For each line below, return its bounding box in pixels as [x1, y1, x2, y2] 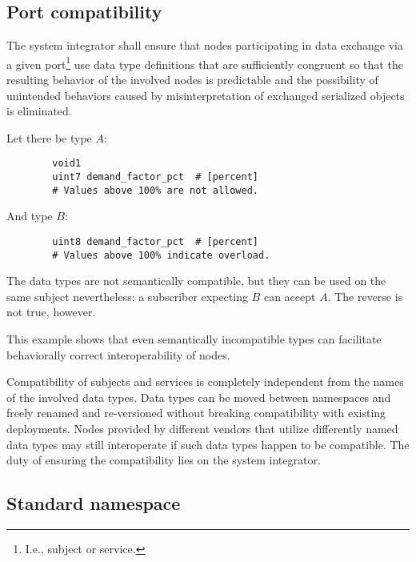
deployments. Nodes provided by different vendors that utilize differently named [6, 420, 398, 437]
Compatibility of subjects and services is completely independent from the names [6, 373, 404, 390]
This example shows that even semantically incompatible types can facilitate [6, 331, 382, 347]
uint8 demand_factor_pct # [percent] [52, 235, 258, 247]
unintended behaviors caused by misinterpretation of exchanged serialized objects [6, 86, 405, 103]
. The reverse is [327, 287, 403, 304]
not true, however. [6, 303, 96, 320]
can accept [263, 287, 316, 304]
